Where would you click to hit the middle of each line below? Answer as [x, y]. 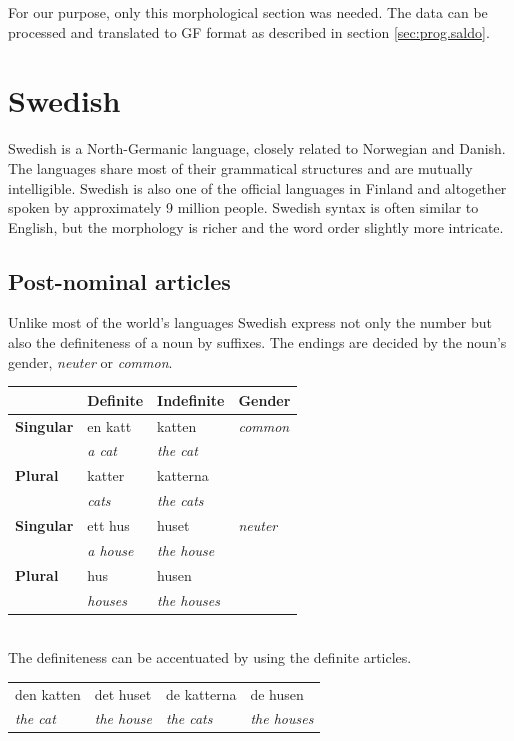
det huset [123, 693]
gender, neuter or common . [90, 361]
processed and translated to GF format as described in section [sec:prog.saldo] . [249, 31]
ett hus [108, 524]
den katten [48, 693]
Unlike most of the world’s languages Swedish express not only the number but [250, 322]
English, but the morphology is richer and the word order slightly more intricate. [256, 226]
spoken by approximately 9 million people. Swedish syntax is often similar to [243, 207]
